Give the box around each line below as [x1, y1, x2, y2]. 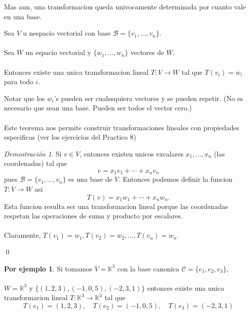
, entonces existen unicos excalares [80, 148, 184, 158]
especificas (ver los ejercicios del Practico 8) [4, 132, 136, 142]
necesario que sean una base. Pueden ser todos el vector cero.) [4, 103, 192, 113]
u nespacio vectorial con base [23, 28, 111, 38]
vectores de [130, 47, 164, 57]
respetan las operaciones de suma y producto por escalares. [4, 210, 183, 221]
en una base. [4, 11, 42, 21]
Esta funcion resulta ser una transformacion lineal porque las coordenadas [4, 201, 228, 211]
